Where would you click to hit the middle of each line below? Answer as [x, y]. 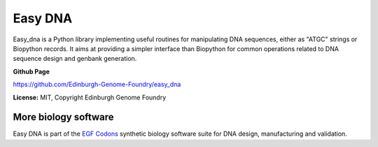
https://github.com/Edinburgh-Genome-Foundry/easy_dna [97, 85]
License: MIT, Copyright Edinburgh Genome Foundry [90, 97]
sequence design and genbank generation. [75, 59]
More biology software [64, 117]
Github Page [31, 71]
